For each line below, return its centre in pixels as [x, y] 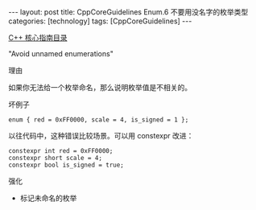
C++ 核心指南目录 [38, 37]
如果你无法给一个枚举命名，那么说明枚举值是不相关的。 [100, 87]
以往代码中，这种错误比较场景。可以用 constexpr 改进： [101, 136]
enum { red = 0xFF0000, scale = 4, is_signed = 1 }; [99, 120]
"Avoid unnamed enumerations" [61, 54]
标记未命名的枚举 [48, 198]
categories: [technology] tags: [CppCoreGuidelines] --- [100, 21]
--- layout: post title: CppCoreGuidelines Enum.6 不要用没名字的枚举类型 [128, 12]
